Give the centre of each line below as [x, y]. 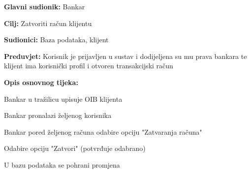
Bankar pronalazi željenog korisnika [58, 115]
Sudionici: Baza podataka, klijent [56, 40]
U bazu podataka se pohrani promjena [62, 164]
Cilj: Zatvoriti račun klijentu [48, 23]
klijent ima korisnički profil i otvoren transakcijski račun [89, 66]
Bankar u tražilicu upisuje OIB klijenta [63, 99]
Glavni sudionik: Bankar [45, 6]
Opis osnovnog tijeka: [41, 82]
